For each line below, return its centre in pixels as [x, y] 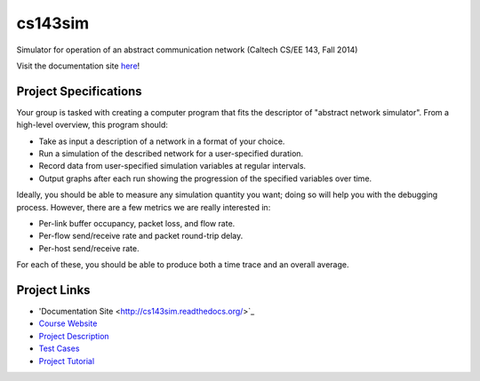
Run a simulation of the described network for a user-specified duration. [171, 154]
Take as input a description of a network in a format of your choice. [162, 141]
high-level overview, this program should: [92, 125]
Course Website [68, 323]
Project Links [53, 290]
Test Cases [59, 349]
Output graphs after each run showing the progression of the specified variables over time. [205, 179]
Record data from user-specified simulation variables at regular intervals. [172, 166]
